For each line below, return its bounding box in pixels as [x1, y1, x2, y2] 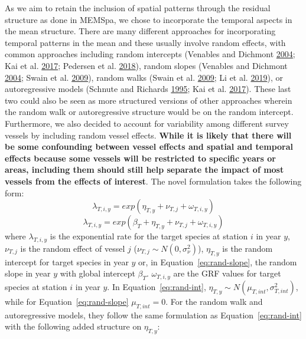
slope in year [5, 267, 51, 279]
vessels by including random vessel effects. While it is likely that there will [5, 129, 292, 141]
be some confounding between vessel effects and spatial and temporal [5, 140, 294, 153]
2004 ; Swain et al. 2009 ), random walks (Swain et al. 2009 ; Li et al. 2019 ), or [5, 71, 283, 83]
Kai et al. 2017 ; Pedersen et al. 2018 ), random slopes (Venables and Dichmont [5, 59, 288, 71]
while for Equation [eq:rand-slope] [5, 295, 129, 308]
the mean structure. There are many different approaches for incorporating [5, 25, 276, 37]
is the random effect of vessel [20, 242, 125, 254]
